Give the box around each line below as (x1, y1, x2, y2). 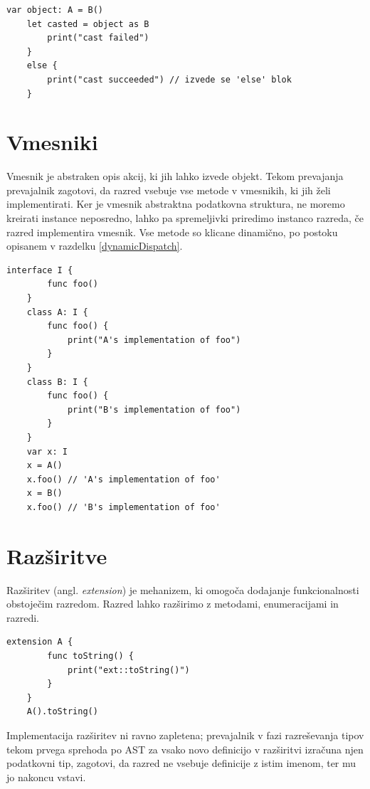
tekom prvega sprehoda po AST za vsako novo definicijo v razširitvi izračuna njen (6, 741, 364, 756)
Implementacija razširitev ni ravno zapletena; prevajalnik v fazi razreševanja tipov (6, 728, 364, 742)
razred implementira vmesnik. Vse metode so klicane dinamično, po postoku (6, 224, 338, 239)
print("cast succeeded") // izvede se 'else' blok (47, 74, 292, 85)
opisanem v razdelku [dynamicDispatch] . (6, 238, 183, 253)
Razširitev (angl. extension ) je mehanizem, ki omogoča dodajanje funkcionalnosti (6, 582, 359, 597)
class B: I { (26, 376, 88, 387)
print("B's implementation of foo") (67, 404, 241, 415)
